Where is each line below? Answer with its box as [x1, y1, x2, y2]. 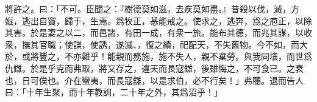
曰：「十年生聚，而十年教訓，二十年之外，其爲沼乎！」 [5, 86, 223, 98]
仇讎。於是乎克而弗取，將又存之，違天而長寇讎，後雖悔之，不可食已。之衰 [5, 61, 304, 74]
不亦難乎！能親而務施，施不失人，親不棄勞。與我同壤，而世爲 [64, 50, 312, 63]
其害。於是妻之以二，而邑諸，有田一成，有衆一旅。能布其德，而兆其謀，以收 [5, 26, 312, 39]
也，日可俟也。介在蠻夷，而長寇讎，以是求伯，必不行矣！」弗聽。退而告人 [5, 73, 304, 86]
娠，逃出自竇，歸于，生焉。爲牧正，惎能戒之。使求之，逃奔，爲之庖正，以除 [5, 14, 312, 27]
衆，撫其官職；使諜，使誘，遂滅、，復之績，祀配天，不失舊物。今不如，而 [5, 38, 299, 50]
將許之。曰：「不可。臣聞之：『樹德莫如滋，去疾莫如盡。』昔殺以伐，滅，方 [5, 2, 299, 15]
